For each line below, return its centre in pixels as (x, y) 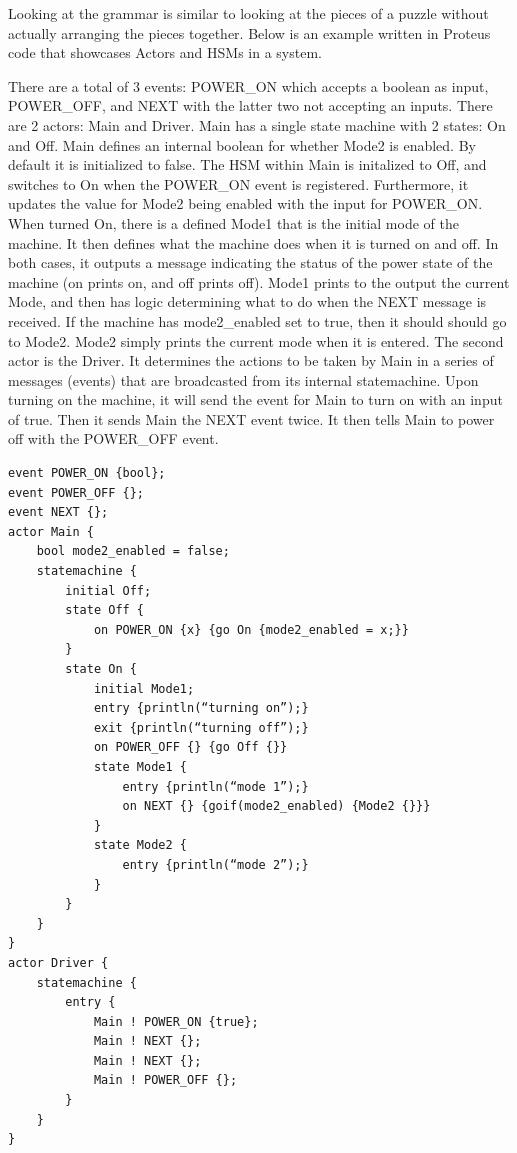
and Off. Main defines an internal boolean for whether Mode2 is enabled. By (242, 144)
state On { (101, 669)
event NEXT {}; (58, 512)
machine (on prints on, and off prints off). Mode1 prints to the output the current (259, 281)
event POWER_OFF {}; (76, 492)
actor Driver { (58, 962)
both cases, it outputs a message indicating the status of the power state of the (250, 262)
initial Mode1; (144, 688)
